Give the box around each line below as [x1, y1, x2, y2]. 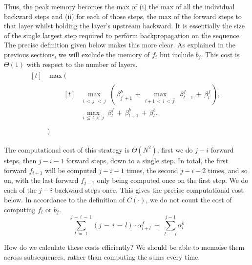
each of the [4, 185, 37, 195]
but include [159, 49, 194, 59]
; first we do [157, 144, 193, 155]
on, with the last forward [4, 175, 79, 185]
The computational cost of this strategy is [4, 144, 129, 155]
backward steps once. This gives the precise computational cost [54, 185, 244, 195]
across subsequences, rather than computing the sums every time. [4, 251, 200, 262]
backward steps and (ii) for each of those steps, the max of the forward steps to [4, 11, 242, 21]
